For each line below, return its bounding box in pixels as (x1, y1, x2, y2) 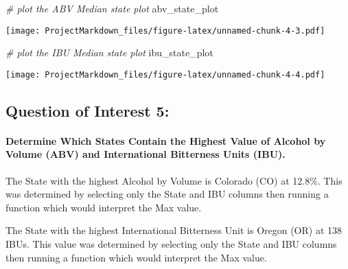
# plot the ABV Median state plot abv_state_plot (5, 1, 219, 15)
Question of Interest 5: (5, 100, 170, 121)
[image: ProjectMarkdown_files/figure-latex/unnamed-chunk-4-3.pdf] (5, 25, 325, 36)
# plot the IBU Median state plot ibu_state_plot (5, 45, 213, 60)
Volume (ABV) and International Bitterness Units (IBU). (5, 147, 286, 161)
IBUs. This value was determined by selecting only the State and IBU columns (5, 237, 337, 251)
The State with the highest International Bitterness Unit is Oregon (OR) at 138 (5, 223, 343, 237)
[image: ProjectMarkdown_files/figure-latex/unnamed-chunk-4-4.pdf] (5, 69, 325, 80)
